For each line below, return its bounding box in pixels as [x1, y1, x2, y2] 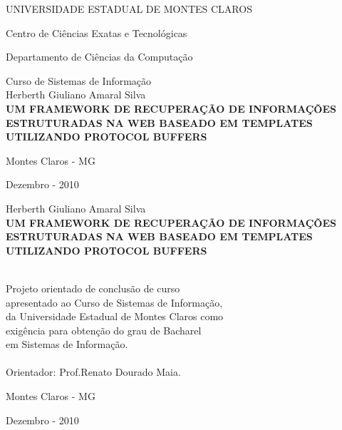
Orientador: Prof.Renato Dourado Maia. [6, 364, 181, 379]
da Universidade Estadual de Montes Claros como [6, 309, 224, 324]
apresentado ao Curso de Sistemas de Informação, [6, 295, 223, 309]
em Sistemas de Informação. [6, 337, 128, 352]
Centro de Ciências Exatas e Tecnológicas [6, 25, 187, 40]
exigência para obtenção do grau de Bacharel [6, 322, 202, 337]
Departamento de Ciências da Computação [6, 49, 193, 64]
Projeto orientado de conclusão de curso [6, 280, 180, 295]
